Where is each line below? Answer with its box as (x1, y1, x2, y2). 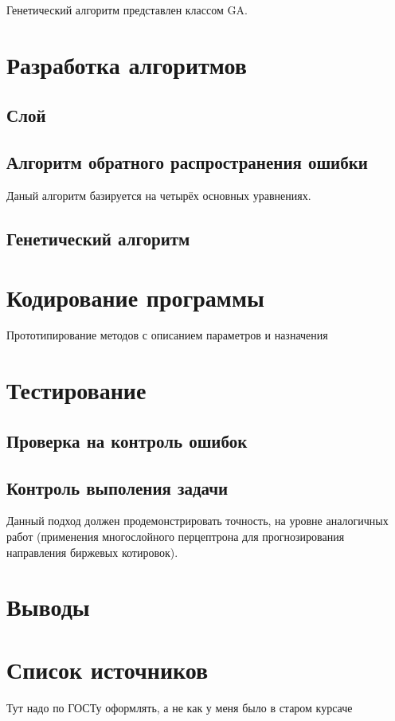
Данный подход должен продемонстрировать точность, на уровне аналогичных (6, 512, 389, 529)
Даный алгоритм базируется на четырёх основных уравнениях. (6, 186, 311, 203)
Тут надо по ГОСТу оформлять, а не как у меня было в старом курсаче (6, 699, 353, 715)
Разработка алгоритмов (6, 48, 247, 80)
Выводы (6, 590, 90, 623)
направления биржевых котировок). (6, 543, 178, 560)
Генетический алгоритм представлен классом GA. (6, 2, 248, 18)
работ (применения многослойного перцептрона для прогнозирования (6, 528, 345, 544)
